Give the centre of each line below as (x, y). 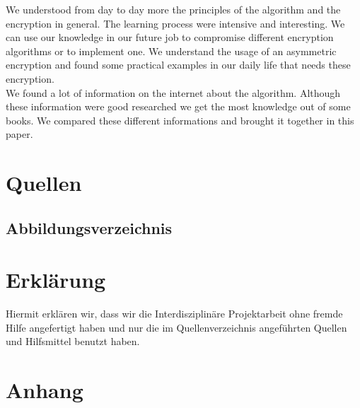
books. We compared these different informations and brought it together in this (180, 120)
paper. (19, 134)
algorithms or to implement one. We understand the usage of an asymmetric (171, 51)
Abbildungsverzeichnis (89, 227)
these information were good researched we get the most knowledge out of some (178, 106)
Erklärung (56, 280)
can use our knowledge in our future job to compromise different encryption (170, 37)
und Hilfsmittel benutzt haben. (73, 341)
